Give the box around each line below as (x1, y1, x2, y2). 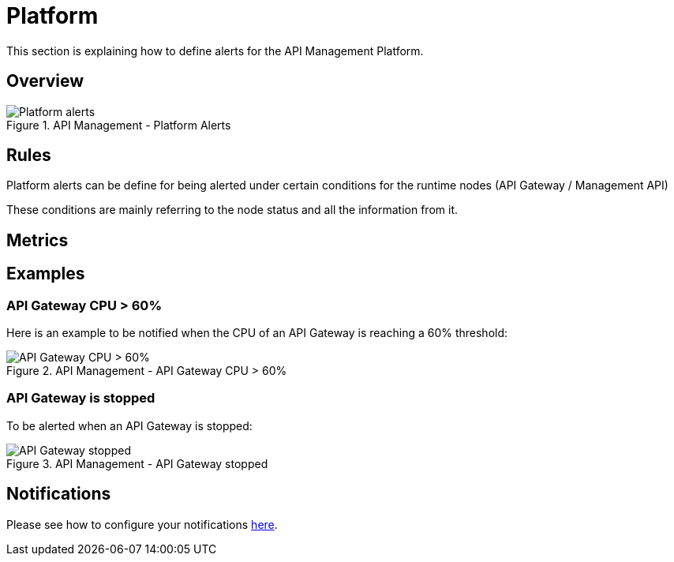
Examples (6, 264, 85, 284)
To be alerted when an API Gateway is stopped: (6, 418, 253, 433)
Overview (6, 71, 84, 92)
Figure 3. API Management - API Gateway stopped (6, 456, 268, 470)
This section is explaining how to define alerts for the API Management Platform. (6, 43, 424, 58)
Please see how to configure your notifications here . (6, 517, 278, 531)
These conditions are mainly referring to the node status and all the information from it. (6, 203, 458, 217)
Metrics (6, 230, 69, 250)
